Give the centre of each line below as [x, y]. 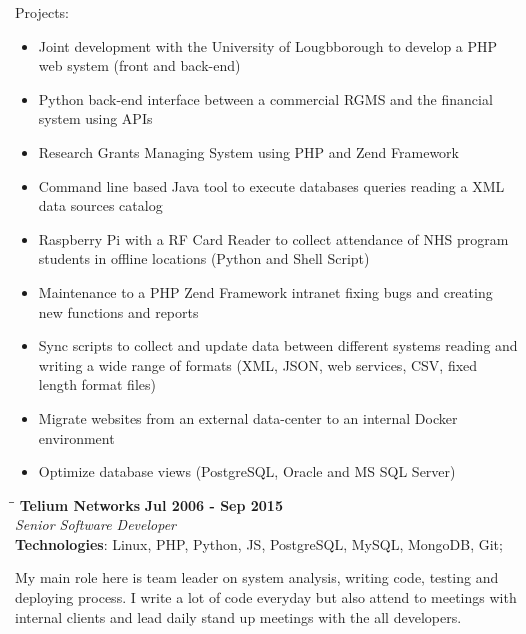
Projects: [42, 12]
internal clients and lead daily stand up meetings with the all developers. [238, 616]
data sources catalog [100, 205]
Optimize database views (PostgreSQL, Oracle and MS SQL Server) [247, 471]
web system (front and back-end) [139, 65]
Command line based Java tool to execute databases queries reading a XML [271, 185]
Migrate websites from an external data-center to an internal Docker [248, 417]
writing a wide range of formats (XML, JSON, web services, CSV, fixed [258, 364]
